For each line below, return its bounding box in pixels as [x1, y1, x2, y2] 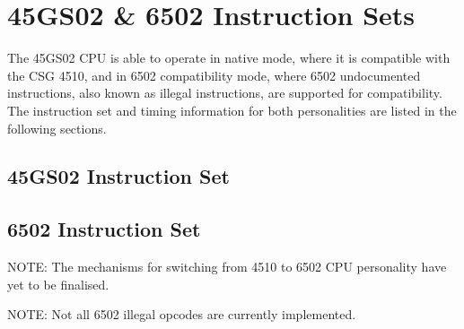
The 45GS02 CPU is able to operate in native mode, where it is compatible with [7, 48, 451, 67]
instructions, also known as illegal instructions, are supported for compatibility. [7, 83, 442, 102]
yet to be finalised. [7, 274, 109, 293]
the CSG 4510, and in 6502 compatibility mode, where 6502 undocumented [7, 65, 421, 84]
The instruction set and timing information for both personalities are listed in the [7, 100, 457, 119]
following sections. [7, 118, 107, 137]
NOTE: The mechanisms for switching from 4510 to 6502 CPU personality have [7, 257, 447, 276]
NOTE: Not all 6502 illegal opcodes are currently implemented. [7, 305, 356, 324]
